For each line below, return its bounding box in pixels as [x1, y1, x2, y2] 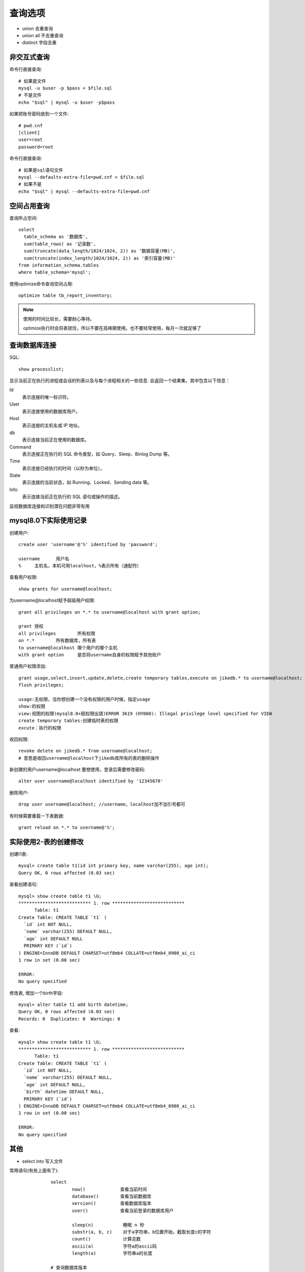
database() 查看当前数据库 [72, 1194, 152, 1199]
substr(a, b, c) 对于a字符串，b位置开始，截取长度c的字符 [72, 1229, 211, 1235]
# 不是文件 [18, 92, 42, 98]
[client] [18, 130, 40, 135]
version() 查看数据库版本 [72, 1201, 152, 1206]
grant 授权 [18, 623, 44, 629]
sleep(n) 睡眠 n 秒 [72, 1222, 145, 1228]
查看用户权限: [9, 574, 38, 580]
